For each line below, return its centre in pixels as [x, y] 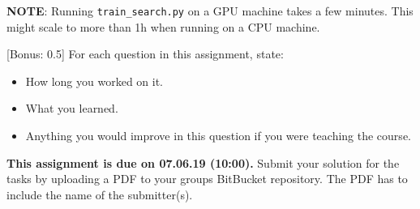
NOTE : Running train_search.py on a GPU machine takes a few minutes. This [210, 11]
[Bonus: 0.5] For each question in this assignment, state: [145, 54]
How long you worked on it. [94, 81]
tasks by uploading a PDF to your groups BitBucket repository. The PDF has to [207, 179]
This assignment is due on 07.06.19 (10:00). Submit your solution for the [203, 162]
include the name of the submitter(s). [100, 194]
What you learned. [72, 108]
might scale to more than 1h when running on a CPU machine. [163, 26]
